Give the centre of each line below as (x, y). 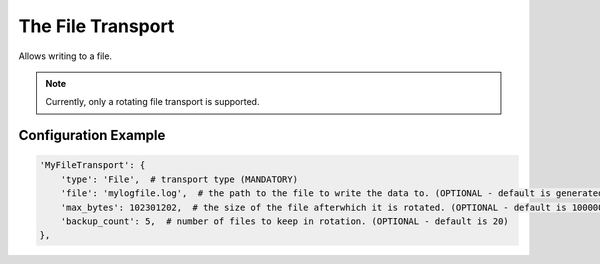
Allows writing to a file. (65, 56)
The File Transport (96, 26)
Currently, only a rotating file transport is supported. (152, 102)
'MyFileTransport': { (92, 165)
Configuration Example (92, 135)
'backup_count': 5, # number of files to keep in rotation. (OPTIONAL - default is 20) (284, 221)
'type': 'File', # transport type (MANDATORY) (179, 179)
